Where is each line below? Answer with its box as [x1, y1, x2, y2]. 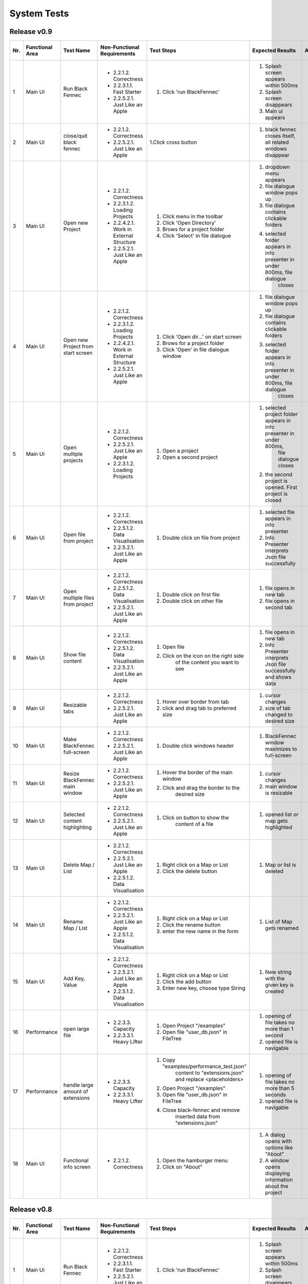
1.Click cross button [149, 139, 197, 146]
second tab [265, 604, 293, 611]
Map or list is [265, 861, 296, 868]
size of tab [265, 705, 291, 712]
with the [265, 975, 285, 982]
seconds [265, 1091, 286, 1099]
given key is [265, 981, 294, 989]
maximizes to [265, 745, 297, 752]
